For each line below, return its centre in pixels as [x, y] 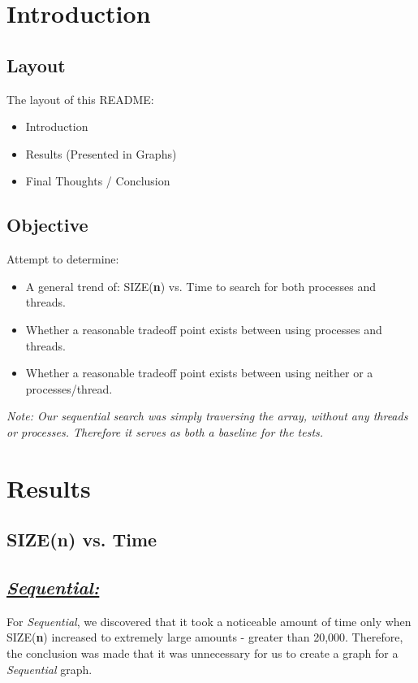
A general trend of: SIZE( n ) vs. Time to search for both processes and [201, 286]
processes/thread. [69, 388]
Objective [47, 225]
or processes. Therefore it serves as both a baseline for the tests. [165, 431]
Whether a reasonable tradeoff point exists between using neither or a [199, 373]
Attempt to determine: [63, 259]
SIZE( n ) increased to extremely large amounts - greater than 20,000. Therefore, [205, 637]
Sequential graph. [50, 669]
